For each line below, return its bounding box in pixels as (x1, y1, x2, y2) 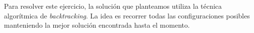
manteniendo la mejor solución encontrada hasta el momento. (4, 20, 190, 30)
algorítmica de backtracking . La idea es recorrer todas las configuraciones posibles (4, 10, 250, 20)
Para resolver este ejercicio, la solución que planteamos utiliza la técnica (4, 1, 222, 11)
